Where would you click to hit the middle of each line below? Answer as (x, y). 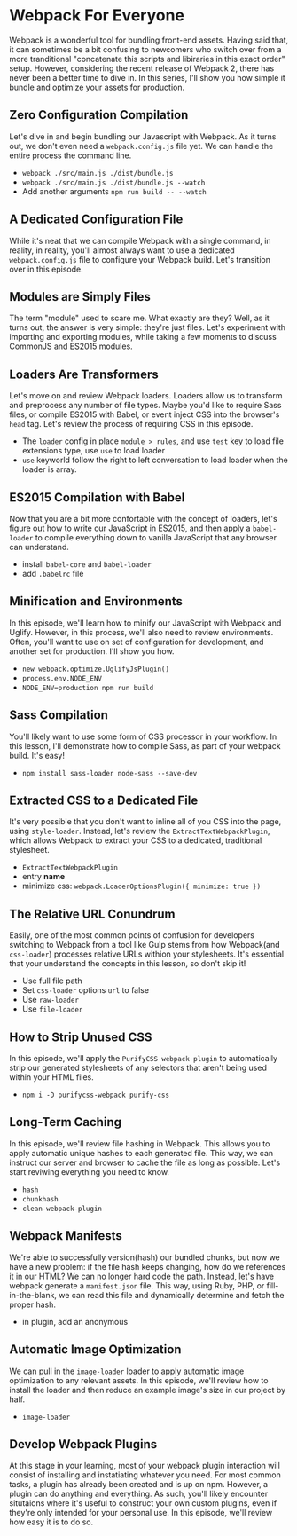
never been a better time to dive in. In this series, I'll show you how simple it (147, 77)
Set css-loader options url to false (85, 990)
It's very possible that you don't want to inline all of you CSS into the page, (145, 822)
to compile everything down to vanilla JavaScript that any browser (156, 537)
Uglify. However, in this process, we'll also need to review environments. (141, 632)
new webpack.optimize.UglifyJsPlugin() (96, 669)
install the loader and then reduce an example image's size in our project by (148, 1390)
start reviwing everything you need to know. (90, 1171)
